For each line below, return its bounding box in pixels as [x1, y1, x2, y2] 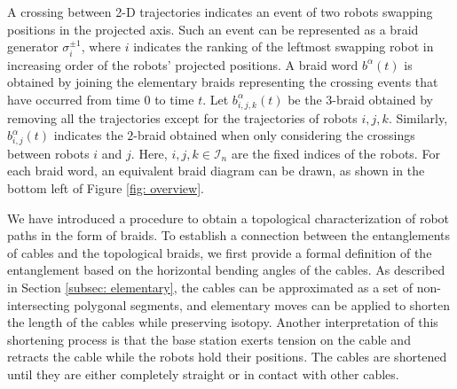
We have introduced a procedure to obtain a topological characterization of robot [7, 208, 450, 227]
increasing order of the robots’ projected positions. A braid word [7, 55, 359, 74]
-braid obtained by [332, 89, 433, 108]
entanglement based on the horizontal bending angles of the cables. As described [7, 261, 445, 279]
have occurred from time [7, 89, 140, 108]
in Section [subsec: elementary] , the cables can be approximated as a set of [7, 278, 413, 297]
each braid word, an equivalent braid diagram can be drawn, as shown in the [7, 161, 425, 180]
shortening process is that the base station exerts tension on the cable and [7, 330, 411, 348]
